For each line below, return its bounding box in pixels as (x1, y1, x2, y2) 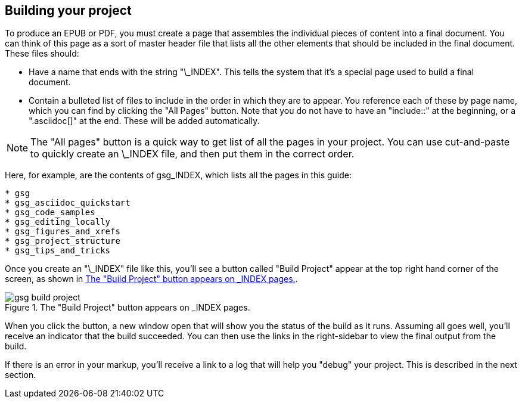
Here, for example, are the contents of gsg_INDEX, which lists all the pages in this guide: (5, 170, 352, 181)
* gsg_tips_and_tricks (5, 246, 111, 256)
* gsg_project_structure (5, 236, 120, 246)
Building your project (5, 3, 132, 18)
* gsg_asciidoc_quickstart (5, 198, 130, 208)
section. (5, 370, 36, 380)
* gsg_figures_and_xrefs (5, 227, 120, 237)
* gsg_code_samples (5, 207, 95, 218)
